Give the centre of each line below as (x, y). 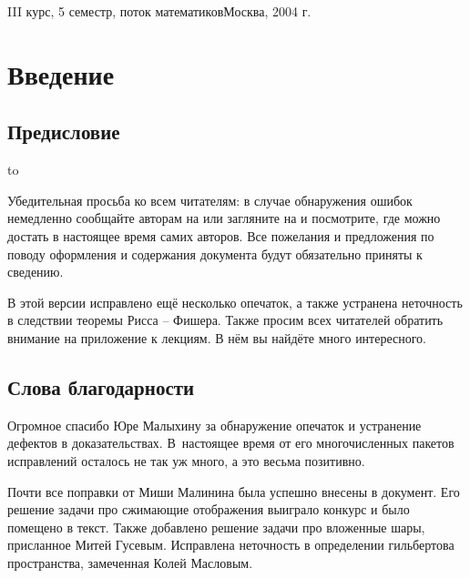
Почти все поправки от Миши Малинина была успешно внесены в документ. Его (234, 491)
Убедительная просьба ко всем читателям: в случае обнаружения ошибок (210, 200)
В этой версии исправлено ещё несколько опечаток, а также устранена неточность (235, 302)
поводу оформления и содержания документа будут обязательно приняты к (215, 254)
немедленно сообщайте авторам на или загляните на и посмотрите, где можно (224, 218)
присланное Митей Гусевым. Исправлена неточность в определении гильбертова (231, 545)
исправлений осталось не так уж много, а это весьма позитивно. (186, 460)
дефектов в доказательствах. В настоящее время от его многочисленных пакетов (231, 443)
